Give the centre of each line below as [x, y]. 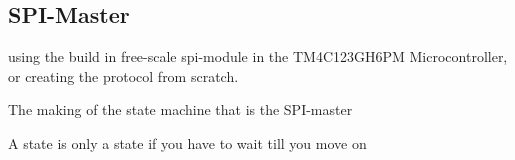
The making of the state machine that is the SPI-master [180, 109]
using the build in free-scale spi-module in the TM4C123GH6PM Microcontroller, [258, 56]
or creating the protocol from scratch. [123, 75]
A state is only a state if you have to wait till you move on [187, 142]
